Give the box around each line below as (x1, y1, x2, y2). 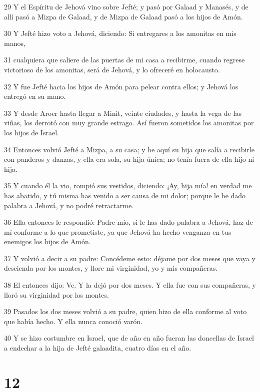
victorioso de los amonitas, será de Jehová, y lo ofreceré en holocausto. (4, 64, 220, 74)
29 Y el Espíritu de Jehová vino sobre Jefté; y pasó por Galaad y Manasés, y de (4, 1, 248, 11)
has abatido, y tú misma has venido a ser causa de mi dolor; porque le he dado (4, 190, 246, 200)
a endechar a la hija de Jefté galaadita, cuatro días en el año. (4, 343, 191, 353)
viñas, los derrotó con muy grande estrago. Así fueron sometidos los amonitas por (4, 117, 254, 128)
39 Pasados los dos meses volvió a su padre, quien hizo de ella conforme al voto (4, 306, 247, 317)
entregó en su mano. (4, 91, 66, 101)
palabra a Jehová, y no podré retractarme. (4, 200, 134, 210)
